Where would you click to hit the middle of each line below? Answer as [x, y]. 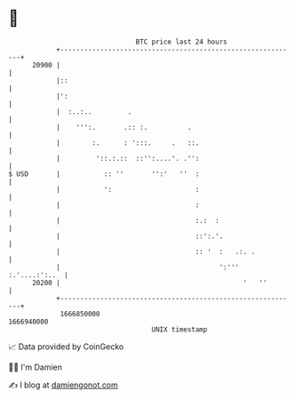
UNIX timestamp [179, 329]
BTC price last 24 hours [181, 42]
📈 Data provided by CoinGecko [66, 347]
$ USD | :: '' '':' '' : [104, 174]
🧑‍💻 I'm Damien [36, 367]
